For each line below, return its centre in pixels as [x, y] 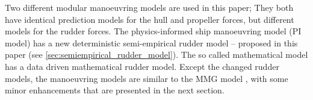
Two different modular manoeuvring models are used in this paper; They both [149, 7]
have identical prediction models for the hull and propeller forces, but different [150, 19]
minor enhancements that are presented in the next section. [115, 90]
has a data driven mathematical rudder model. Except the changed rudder [142, 66]
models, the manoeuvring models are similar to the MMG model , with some [147, 78]
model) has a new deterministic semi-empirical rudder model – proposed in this [151, 42]
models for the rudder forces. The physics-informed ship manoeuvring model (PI [153, 31]
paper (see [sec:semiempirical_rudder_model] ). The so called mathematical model [156, 55]
